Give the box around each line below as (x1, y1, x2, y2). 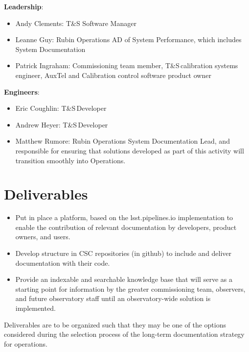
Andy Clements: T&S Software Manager (15, 18, 136, 28)
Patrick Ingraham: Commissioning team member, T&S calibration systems (15, 60, 238, 71)
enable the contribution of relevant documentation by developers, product (15, 222, 237, 232)
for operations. (4, 338, 47, 349)
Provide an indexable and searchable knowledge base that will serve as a (15, 274, 232, 284)
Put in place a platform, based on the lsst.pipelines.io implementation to (15, 212, 233, 223)
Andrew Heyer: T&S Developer (15, 119, 108, 129)
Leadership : (4, 1, 44, 11)
